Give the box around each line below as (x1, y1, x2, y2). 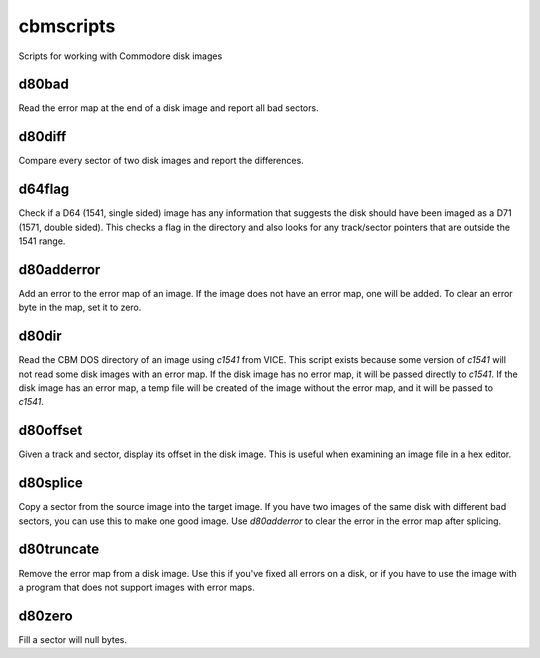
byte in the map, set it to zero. (18, 301, 142, 314)
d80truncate (18, 541, 100, 558)
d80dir (18, 328, 62, 345)
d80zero (18, 607, 74, 624)
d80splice (18, 475, 84, 492)
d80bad (18, 76, 69, 93)
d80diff (18, 128, 67, 145)
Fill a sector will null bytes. (18, 633, 128, 645)
